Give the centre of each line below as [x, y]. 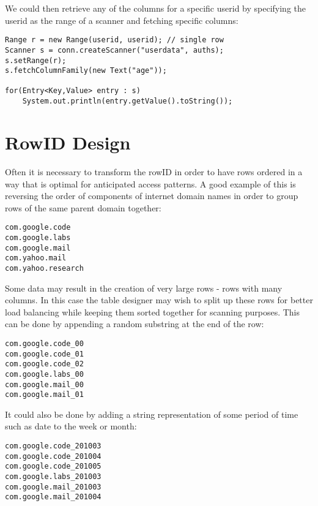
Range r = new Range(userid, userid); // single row [114, 40]
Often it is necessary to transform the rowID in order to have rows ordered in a [154, 171]
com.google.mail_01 [44, 395]
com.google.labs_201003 [53, 477]
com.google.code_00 [44, 343]
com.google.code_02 [44, 364]
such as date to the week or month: [71, 426]
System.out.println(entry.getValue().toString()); [128, 101]
